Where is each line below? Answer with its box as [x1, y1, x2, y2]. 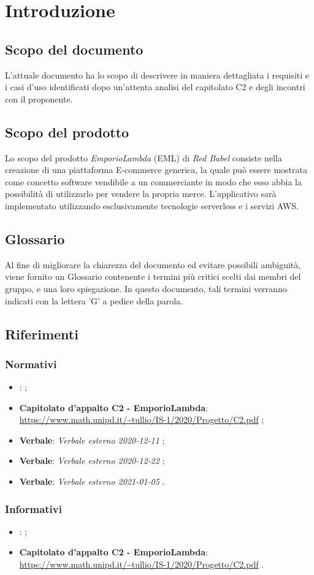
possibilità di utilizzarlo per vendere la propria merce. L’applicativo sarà [5, 187, 277, 200]
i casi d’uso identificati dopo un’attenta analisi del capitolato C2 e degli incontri [5, 80, 305, 93]
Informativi [5, 501, 62, 516]
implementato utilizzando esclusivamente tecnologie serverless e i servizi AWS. [5, 199, 299, 212]
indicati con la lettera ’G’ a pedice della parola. [5, 294, 183, 307]
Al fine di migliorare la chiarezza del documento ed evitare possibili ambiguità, [5, 258, 301, 271]
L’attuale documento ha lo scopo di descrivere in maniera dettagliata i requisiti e [5, 68, 310, 81]
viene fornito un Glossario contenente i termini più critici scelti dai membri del [5, 270, 301, 283]
